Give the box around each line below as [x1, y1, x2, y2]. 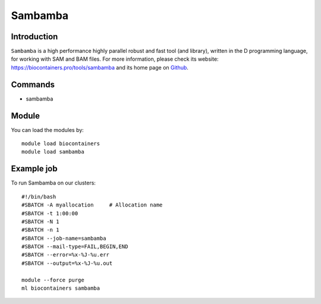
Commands [11, 79, 55, 89]
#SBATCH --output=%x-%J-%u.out [21, 259, 113, 267]
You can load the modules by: [11, 126, 84, 133]
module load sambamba [21, 149, 84, 155]
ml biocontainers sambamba [21, 285, 100, 292]
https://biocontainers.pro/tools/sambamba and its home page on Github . [11, 64, 188, 71]
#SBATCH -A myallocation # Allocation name [21, 202, 163, 208]
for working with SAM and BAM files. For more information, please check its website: [11, 55, 219, 62]
